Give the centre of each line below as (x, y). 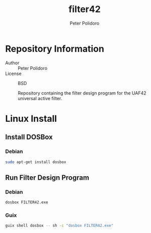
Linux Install (31, 119)
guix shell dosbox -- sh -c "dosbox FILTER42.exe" (59, 226)
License (13, 73)
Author (12, 63)
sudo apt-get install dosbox (36, 162)
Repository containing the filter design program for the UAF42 (82, 93)
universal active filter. (40, 98)
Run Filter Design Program (47, 177)
